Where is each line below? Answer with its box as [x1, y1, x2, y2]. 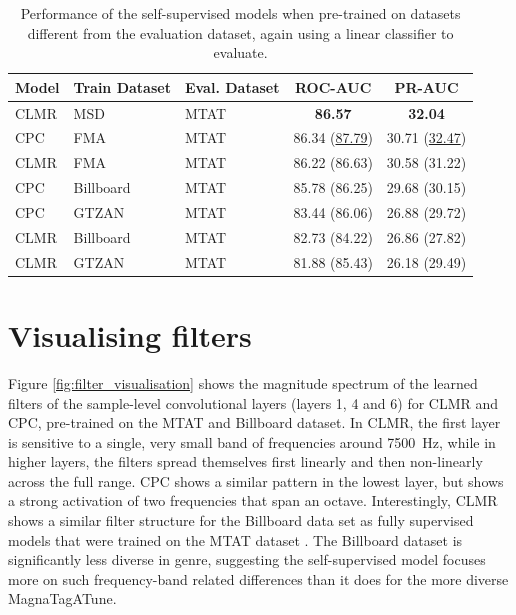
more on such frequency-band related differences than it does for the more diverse [8, 568, 509, 589]
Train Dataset [73, 76, 171, 97]
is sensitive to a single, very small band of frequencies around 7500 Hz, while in [8, 431, 496, 452]
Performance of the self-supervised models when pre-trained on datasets [20, 3, 461, 23]
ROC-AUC [294, 76, 372, 97]
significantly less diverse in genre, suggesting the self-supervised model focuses [8, 549, 486, 570]
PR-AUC [394, 76, 459, 97]
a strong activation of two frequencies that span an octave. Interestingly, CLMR [8, 490, 498, 511]
